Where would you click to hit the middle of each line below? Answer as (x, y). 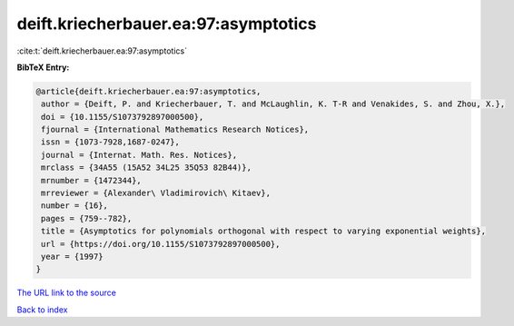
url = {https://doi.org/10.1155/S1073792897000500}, (161, 244)
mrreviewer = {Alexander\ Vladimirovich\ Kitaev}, (156, 193)
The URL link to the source (67, 293)
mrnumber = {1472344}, (92, 180)
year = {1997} (72, 257)
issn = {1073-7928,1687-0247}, (111, 142)
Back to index (42, 310)
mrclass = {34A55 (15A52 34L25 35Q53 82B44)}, (146, 168)
